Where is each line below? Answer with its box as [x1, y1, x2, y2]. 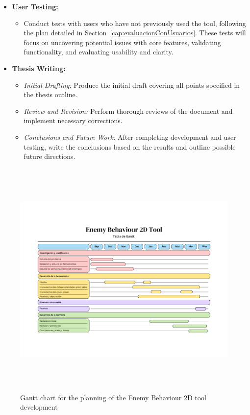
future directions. [24, 151, 75, 161]
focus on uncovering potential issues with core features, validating [24, 37, 221, 47]
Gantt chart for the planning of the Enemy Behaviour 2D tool [20, 392, 207, 402]
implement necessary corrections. [24, 115, 123, 126]
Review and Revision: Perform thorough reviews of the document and [24, 105, 233, 116]
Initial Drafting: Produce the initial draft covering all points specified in [24, 79, 240, 90]
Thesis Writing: [12, 63, 66, 73]
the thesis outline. [24, 89, 77, 100]
